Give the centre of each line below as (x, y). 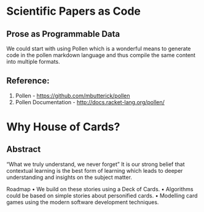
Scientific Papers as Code (74, 11)
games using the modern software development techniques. (83, 202)
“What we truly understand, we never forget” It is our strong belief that (96, 164)
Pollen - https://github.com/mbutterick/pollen (73, 96)
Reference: (28, 81)
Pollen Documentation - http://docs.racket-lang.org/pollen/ (90, 102)
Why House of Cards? (63, 127)
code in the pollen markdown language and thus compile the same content (101, 55)
